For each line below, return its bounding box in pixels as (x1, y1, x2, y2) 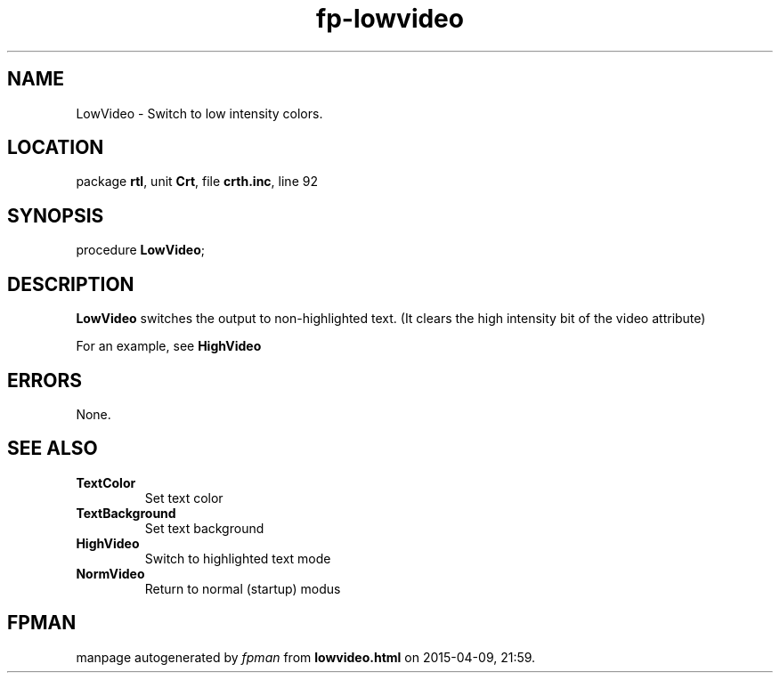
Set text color (144, 490, 223, 506)
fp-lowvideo (316, 4, 464, 34)
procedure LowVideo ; (76, 242, 205, 258)
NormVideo (76, 565, 145, 581)
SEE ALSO (7, 437, 98, 460)
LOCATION (7, 136, 104, 159)
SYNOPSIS (7, 204, 104, 227)
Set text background (144, 520, 264, 536)
